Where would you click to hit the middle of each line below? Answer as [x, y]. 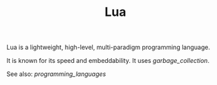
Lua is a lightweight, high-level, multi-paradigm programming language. [108, 47]
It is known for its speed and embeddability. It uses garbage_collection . [108, 61]
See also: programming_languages [56, 74]
